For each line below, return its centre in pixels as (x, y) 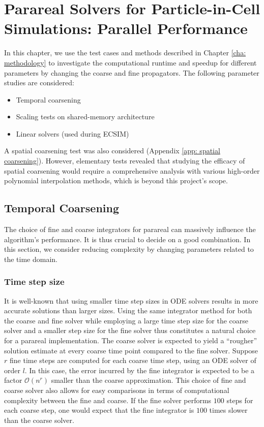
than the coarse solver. (39, 420)
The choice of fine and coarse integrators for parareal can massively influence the (130, 229)
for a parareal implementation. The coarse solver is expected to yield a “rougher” (131, 340)
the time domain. (31, 259)
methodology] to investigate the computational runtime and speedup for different (130, 62)
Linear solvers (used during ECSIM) (72, 133)
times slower (228, 410)
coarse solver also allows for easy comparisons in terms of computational (117, 390)
